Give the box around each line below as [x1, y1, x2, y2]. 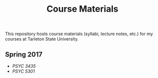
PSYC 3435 [12, 63, 36, 69]
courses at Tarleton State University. [5, 36, 79, 42]
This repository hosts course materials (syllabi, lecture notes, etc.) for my [5, 31, 153, 37]
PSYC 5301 [12, 68, 35, 74]
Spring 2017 [5, 50, 43, 58]
